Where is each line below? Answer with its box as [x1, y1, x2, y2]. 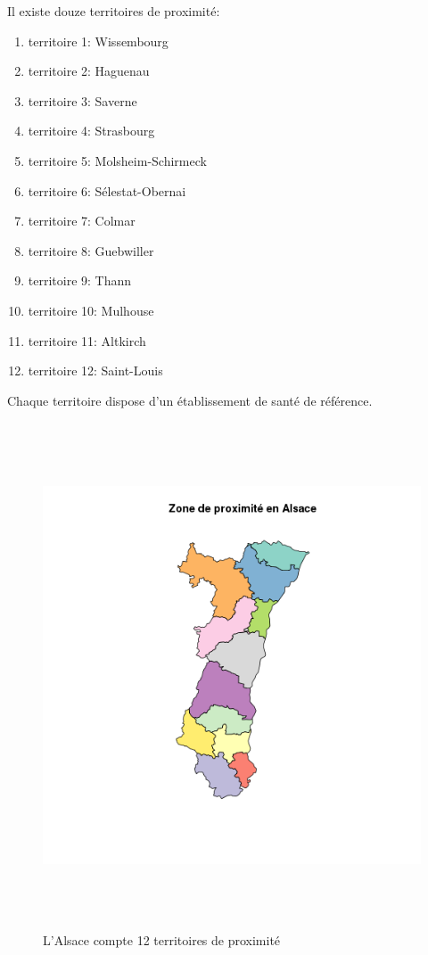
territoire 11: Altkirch [28, 331, 146, 350]
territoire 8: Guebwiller [28, 241, 154, 259]
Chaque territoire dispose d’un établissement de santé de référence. [7, 391, 373, 409]
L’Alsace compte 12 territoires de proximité [43, 930, 281, 949]
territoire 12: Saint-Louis [28, 361, 163, 380]
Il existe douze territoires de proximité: [7, 2, 220, 20]
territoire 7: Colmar [28, 211, 136, 230]
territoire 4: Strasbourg [28, 121, 155, 140]
